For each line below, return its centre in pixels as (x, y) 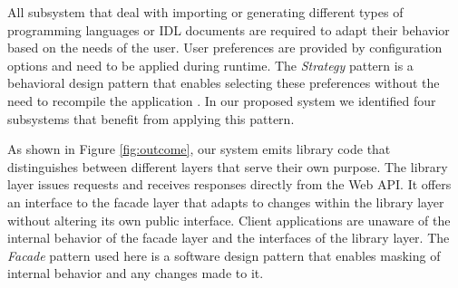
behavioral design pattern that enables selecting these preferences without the (224, 83)
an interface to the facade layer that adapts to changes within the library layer (226, 202)
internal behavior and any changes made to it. (136, 273)
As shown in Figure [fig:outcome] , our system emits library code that (199, 149)
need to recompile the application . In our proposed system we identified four (222, 100)
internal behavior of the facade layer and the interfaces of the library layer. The (229, 238)
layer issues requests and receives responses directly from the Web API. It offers (229, 184)
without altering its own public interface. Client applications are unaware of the (229, 220)
